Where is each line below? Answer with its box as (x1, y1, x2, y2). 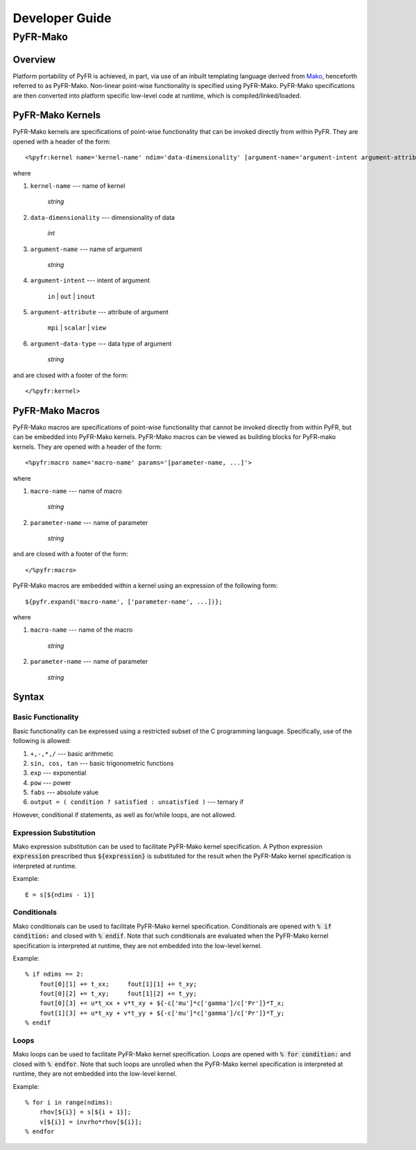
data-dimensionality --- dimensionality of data (30, 213, 175, 221)
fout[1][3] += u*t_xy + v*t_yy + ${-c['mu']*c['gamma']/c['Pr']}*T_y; (39, 1009, 285, 1017)
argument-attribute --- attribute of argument (30, 308, 169, 316)
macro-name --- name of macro (30, 486, 123, 495)
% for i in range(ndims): (25, 1098, 114, 1106)
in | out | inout (47, 292, 96, 300)
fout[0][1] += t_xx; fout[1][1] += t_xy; (39, 980, 198, 988)
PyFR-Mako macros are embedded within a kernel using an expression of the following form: (12, 581, 278, 590)
